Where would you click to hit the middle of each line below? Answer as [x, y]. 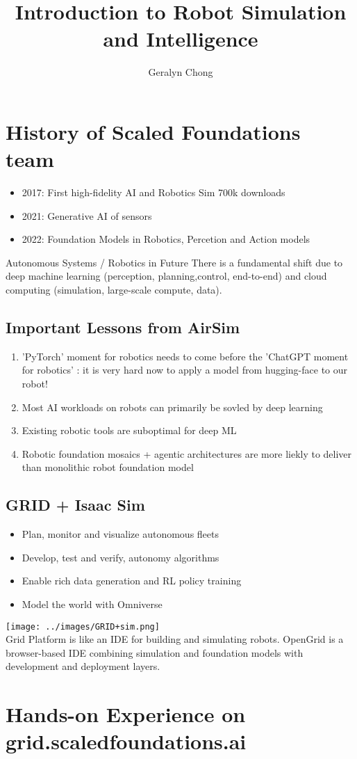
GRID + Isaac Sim [75, 505]
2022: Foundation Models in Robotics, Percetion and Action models [166, 239]
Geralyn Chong [181, 72]
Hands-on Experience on [126, 714]
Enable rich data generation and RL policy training [132, 581]
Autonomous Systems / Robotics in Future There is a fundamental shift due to [174, 262]
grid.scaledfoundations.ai [126, 741]
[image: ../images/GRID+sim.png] [83, 626]
